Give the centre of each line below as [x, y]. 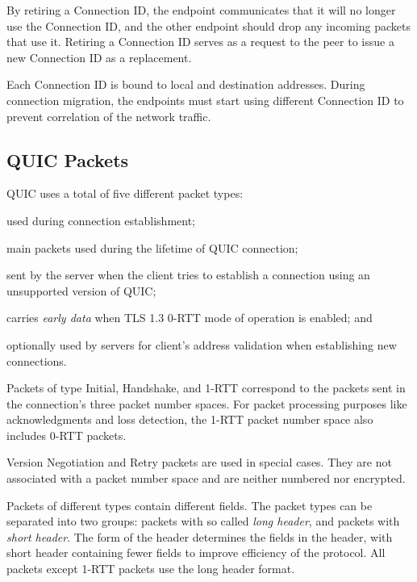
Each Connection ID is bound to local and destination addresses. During [186, 84]
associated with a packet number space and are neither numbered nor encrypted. [206, 478]
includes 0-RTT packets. [67, 435]
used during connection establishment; [101, 220]
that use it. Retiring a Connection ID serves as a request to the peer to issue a [200, 42]
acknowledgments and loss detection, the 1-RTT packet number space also [190, 419]
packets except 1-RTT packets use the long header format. [151, 569]
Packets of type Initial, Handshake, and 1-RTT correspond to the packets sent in [206, 388]
